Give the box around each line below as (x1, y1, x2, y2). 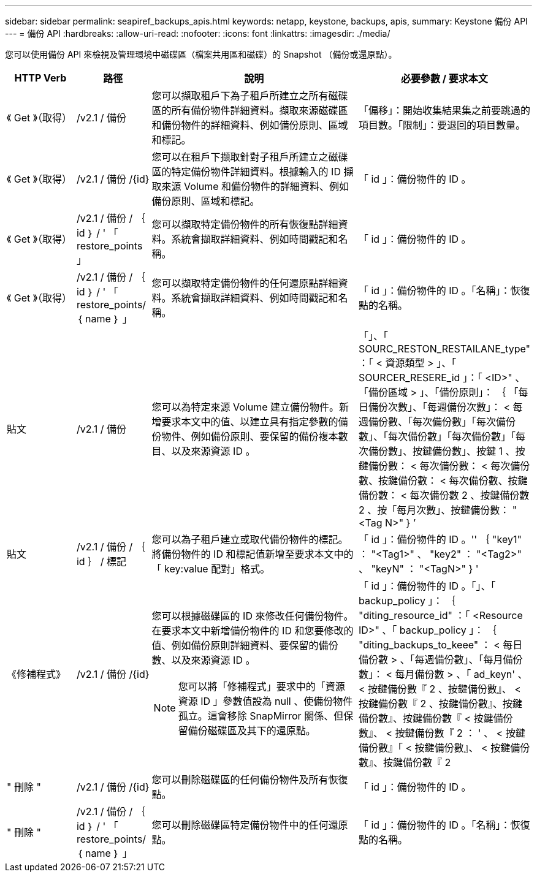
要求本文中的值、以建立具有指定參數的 (161, 416, 338, 428)
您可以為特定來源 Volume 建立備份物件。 (151, 401, 340, 413)
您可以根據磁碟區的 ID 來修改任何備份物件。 (151, 610, 354, 622)
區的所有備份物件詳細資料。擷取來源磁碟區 (151, 104, 348, 116)
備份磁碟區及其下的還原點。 (188, 724, 316, 737)
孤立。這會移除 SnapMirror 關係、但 (178, 710, 344, 722)
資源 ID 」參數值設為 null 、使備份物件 (178, 695, 353, 707)
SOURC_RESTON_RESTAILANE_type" (358, 343, 530, 355)
